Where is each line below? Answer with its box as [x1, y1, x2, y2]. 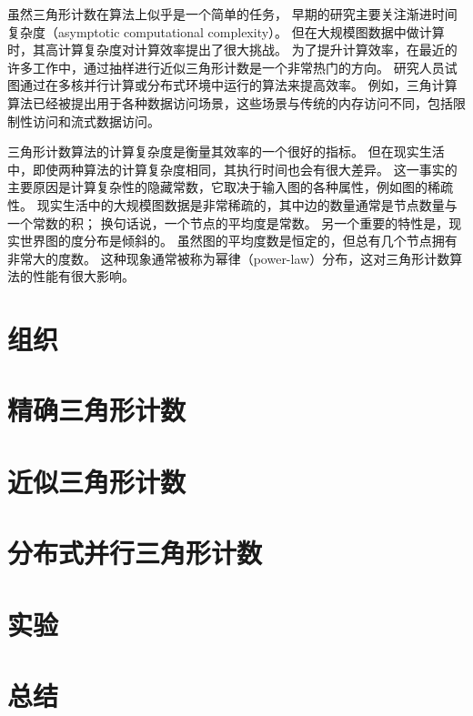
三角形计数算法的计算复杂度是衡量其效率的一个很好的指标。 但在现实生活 [7, 142, 445, 161]
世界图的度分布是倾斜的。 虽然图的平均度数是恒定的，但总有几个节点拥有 [19, 231, 458, 250]
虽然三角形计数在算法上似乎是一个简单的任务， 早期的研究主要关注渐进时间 [7, 5, 458, 23]
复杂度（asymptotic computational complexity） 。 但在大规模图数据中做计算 [7, 22, 445, 41]
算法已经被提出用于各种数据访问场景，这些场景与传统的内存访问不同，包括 [7, 93, 453, 112]
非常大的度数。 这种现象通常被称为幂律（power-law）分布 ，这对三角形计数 [7, 248, 450, 267]
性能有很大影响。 [32, 267, 135, 286]
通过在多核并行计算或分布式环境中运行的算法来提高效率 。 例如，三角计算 [19, 76, 458, 95]
